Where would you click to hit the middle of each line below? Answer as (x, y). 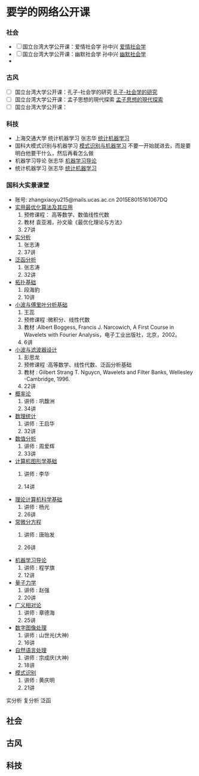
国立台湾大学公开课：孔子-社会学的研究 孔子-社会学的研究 (86, 92)
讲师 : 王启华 (39, 423)
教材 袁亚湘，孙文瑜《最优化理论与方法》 (74, 222)
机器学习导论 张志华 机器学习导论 (56, 161)
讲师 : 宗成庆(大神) (46, 657)
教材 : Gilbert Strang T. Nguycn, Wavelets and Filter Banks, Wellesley (108, 372)
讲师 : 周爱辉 (39, 446)
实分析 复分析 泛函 (29, 700)
